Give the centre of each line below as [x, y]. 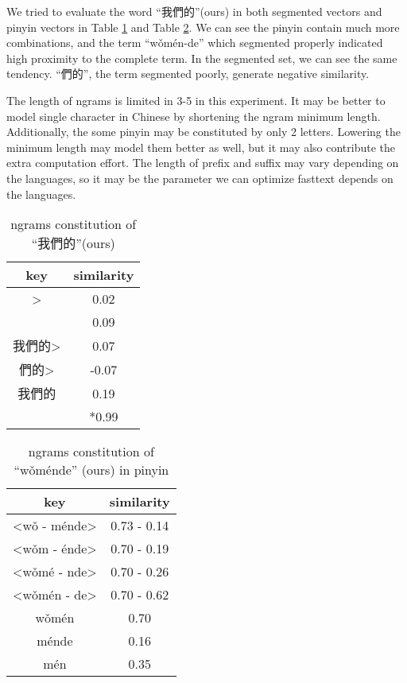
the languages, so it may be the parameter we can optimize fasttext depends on [200, 178]
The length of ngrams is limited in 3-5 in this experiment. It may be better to [196, 100]
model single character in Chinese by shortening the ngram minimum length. [194, 116]
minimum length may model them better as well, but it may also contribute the [201, 147]
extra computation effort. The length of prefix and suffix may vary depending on [203, 163]
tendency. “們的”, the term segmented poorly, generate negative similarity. [188, 74]
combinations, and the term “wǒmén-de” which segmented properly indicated [195, 43]
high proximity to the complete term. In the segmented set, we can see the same [202, 58]
